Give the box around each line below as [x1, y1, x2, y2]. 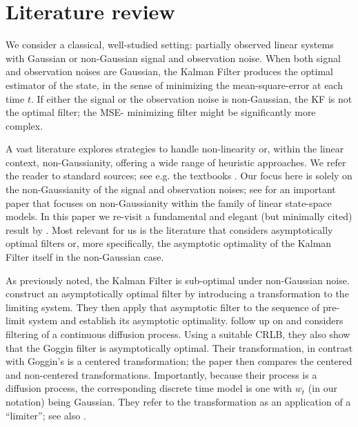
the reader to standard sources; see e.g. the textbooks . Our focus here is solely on [6, 168, 352, 183]
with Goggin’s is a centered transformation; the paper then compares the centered [6, 354, 352, 368]
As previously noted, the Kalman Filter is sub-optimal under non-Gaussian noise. [6, 272, 350, 287]
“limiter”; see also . [6, 408, 86, 422]
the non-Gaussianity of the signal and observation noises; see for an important [6, 182, 336, 197]
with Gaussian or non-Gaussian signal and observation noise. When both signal [6, 50, 341, 65]
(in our [308, 381, 337, 395]
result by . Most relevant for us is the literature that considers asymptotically [6, 222, 333, 237]
